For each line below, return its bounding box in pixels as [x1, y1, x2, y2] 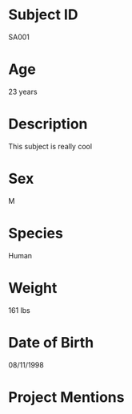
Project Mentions [8, 388, 125, 406]
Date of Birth [8, 333, 94, 351]
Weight [8, 278, 58, 297]
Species [8, 224, 64, 242]
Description [8, 115, 88, 133]
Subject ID [8, 6, 78, 24]
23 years [8, 87, 38, 96]
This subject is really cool [8, 141, 93, 151]
